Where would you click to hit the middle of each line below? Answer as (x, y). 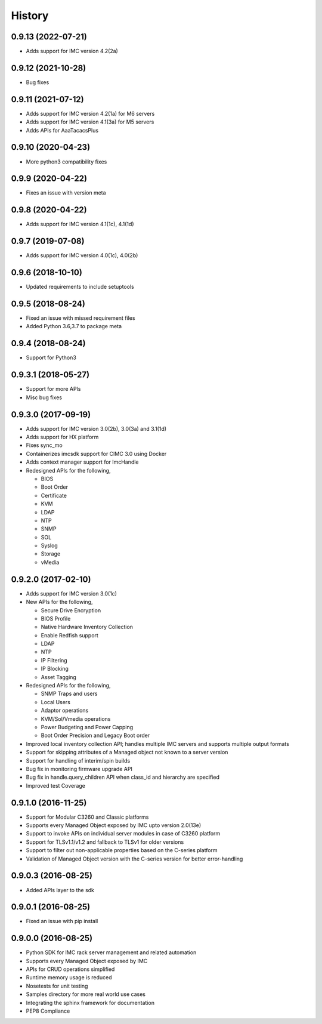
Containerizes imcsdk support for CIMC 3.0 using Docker (96, 454)
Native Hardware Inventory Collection (87, 627)
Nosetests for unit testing (57, 986)
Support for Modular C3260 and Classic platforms (87, 817)
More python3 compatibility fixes (66, 162)
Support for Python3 (51, 357)
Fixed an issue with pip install (62, 921)
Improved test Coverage (56, 785)
